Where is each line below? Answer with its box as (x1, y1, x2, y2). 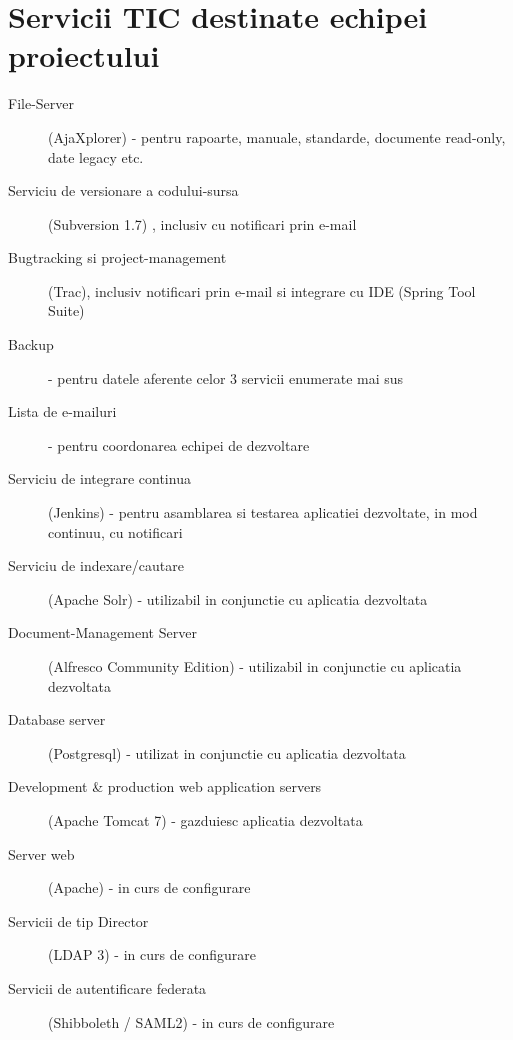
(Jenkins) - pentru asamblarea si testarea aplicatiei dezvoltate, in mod (48, 502, 478, 523)
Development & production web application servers (8, 776, 322, 797)
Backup (8, 334, 54, 355)
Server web (8, 843, 75, 864)
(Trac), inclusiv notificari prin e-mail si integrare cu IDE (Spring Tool (48, 280, 476, 301)
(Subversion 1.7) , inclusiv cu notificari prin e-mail (48, 213, 357, 234)
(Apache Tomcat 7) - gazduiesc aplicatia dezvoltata (48, 809, 363, 830)
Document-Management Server (8, 622, 197, 643)
